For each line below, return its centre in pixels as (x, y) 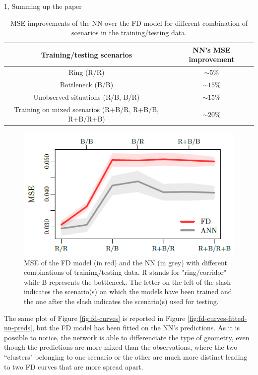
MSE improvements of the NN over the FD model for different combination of (129, 23)
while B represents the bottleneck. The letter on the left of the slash (128, 281)
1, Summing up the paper (43, 6)
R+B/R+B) (87, 119)
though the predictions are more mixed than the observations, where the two (121, 347)
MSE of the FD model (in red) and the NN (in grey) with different (126, 262)
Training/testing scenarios (87, 54)
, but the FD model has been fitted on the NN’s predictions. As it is (136, 328)
